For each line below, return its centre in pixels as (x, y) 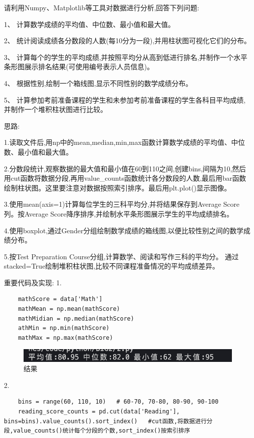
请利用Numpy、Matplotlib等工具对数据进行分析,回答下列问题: (102, 7)
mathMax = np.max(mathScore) (65, 338)
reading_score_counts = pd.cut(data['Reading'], (99, 412)
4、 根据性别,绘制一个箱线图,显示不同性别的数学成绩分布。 (98, 83)
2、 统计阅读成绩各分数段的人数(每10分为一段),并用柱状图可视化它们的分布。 (127, 41)
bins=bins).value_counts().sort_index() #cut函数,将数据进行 (105, 421)
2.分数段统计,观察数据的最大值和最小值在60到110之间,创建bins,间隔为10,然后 (125, 168)
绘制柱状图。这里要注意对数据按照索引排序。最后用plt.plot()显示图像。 (118, 187)
